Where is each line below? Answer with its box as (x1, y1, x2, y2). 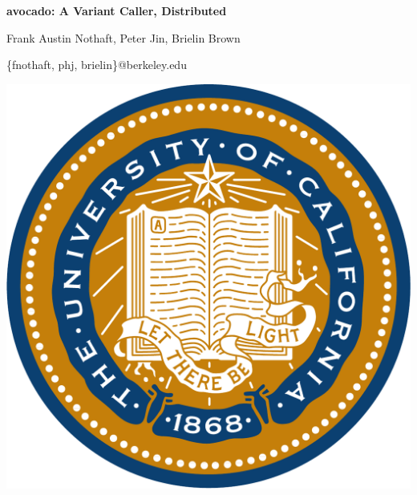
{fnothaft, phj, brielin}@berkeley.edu (6, 56, 187, 73)
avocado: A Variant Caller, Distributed (6, 2, 227, 18)
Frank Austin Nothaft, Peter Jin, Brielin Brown (6, 29, 241, 46)
